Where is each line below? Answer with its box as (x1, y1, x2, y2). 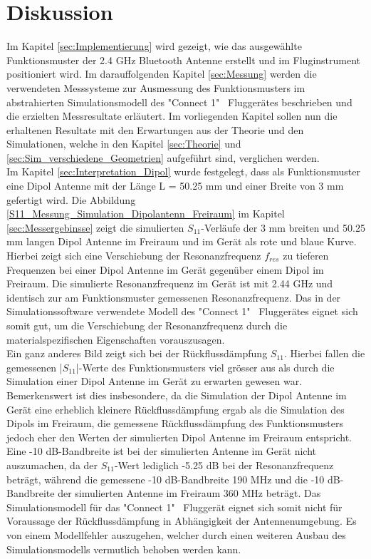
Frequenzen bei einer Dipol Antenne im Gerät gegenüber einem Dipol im (6, 262, 324, 277)
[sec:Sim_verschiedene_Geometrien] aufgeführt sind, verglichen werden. (6, 150, 320, 165)
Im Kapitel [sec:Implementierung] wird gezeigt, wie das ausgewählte (6, 39, 302, 53)
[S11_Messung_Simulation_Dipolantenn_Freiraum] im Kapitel (6, 206, 285, 221)
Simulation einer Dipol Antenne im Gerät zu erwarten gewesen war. (6, 374, 303, 389)
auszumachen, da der (6, 457, 98, 472)
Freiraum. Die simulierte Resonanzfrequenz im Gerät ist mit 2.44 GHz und (6, 276, 333, 291)
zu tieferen (283, 248, 329, 263)
